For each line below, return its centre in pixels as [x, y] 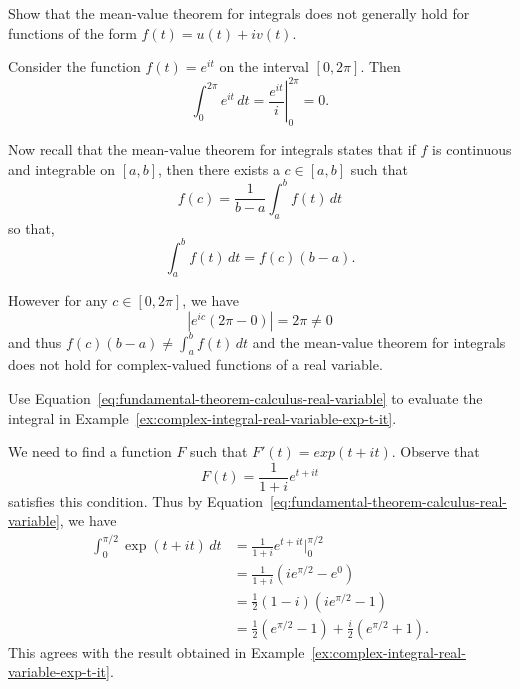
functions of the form [72, 32]
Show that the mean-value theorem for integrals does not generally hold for [239, 13]
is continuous [472, 149]
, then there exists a [218, 168]
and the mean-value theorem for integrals [379, 341]
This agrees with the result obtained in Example [156, 651]
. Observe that [435, 451]
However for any [58, 300]
